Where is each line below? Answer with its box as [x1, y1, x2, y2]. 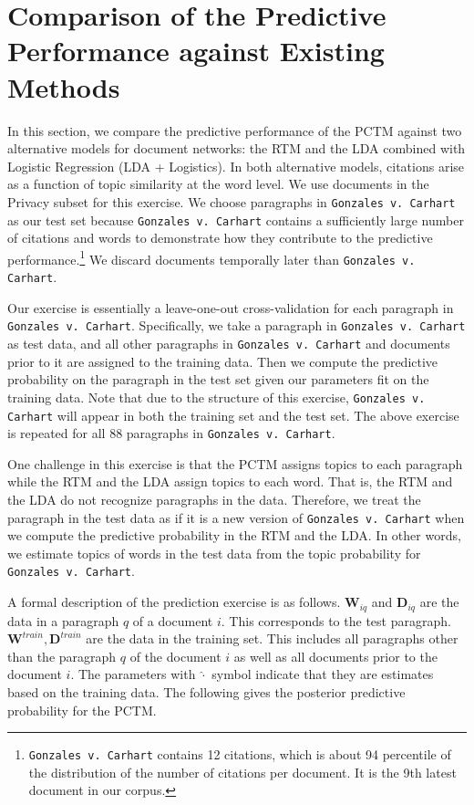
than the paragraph [7, 646, 117, 665]
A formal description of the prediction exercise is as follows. [7, 592, 341, 612]
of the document [129, 646, 222, 665]
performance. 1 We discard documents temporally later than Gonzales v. [7, 246, 416, 268]
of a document [132, 611, 213, 630]
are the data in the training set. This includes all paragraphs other [86, 629, 459, 648]
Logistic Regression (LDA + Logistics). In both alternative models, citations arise [7, 156, 465, 175]
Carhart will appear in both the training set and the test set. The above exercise [7, 405, 459, 424]
